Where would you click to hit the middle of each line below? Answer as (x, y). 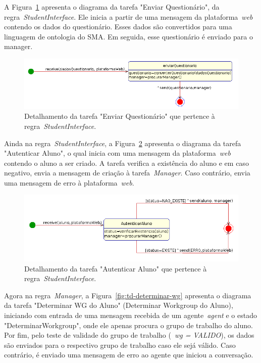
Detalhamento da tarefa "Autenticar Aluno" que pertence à (116, 268)
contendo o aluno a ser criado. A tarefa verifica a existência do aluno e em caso (126, 163)
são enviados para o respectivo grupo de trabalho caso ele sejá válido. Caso (120, 345)
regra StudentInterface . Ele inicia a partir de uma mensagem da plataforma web (128, 16)
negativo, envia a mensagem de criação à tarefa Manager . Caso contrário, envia (127, 173)
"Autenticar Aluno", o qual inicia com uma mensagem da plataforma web (117, 153)
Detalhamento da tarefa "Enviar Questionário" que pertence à (120, 116)
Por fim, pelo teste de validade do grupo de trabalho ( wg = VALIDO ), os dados (129, 335)
